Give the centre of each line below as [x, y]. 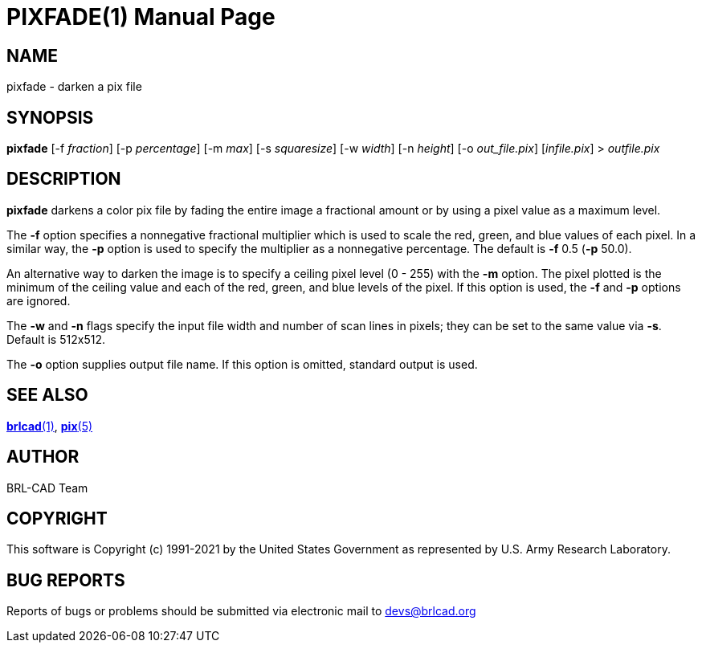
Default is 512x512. [56, 339]
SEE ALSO [47, 395]
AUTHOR [43, 457]
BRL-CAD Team [47, 488]
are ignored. [39, 300]
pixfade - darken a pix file [74, 87]
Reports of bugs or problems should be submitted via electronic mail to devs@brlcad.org [241, 611]
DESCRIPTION [64, 179]
